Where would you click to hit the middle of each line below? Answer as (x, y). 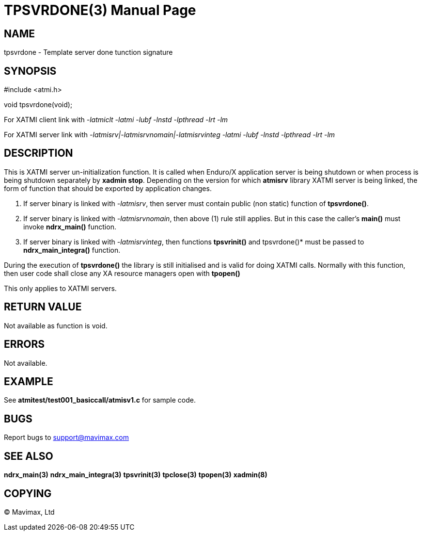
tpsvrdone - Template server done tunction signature (88, 52)
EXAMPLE (29, 381)
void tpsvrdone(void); (38, 105)
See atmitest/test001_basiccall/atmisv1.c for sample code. (100, 400)
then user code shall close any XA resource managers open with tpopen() (122, 273)
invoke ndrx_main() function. (70, 227)
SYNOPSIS (30, 71)
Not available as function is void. (56, 325)
